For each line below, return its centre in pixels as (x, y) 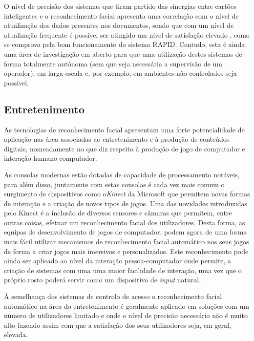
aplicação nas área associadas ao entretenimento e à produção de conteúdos (117, 139)
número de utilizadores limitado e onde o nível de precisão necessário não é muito (126, 315)
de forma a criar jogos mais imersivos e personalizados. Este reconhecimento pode (126, 251)
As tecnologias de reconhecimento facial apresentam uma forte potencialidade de (124, 129)
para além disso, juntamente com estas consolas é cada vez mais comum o (114, 184)
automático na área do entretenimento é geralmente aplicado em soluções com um (127, 306)
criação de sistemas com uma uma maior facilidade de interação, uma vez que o (123, 270)
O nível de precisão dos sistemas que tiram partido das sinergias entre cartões (120, 6)
